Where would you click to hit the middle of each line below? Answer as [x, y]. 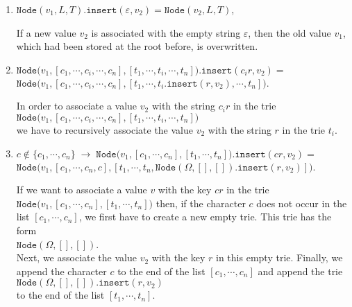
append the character [61, 271]
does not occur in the [302, 203]
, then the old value [290, 32]
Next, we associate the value [76, 257]
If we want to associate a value [82, 190]
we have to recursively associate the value [104, 129]
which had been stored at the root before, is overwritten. [137, 46]
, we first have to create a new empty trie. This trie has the [205, 217]
